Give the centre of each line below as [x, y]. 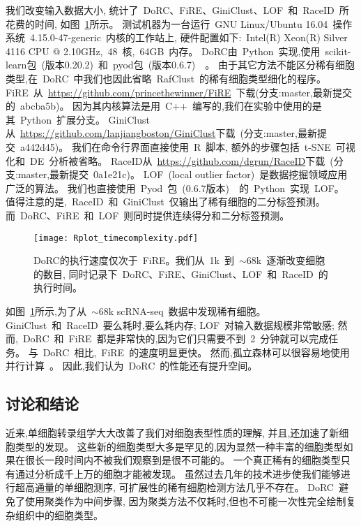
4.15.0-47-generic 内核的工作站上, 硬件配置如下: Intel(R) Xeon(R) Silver [189, 37]
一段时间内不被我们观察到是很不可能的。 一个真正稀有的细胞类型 [192, 460]
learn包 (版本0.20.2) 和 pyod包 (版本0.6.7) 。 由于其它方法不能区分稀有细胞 [180, 65]
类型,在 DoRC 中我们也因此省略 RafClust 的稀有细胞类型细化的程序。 [166, 78]
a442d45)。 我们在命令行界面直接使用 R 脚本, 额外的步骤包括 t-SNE [175, 146]
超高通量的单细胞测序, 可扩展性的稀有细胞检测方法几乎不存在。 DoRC [174, 487]
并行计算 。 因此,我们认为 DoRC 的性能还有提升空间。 [132, 366]
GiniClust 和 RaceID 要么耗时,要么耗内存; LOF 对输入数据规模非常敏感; [170, 324]
